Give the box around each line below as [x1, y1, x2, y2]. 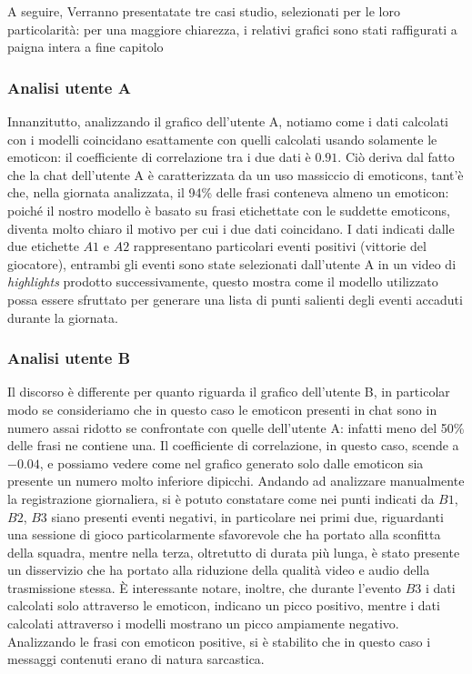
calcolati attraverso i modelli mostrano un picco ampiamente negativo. [7, 614, 399, 633]
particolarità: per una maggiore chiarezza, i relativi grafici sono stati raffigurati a [7, 19, 457, 38]
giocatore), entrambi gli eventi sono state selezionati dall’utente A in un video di [7, 254, 457, 273]
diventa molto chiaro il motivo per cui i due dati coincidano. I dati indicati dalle [7, 218, 455, 237]
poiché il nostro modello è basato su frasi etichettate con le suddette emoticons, [7, 200, 450, 219]
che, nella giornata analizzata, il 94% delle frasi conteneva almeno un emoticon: [7, 183, 449, 202]
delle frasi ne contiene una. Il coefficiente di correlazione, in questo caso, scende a [7, 436, 459, 455]
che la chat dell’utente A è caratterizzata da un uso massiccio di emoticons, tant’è [7, 165, 464, 184]
